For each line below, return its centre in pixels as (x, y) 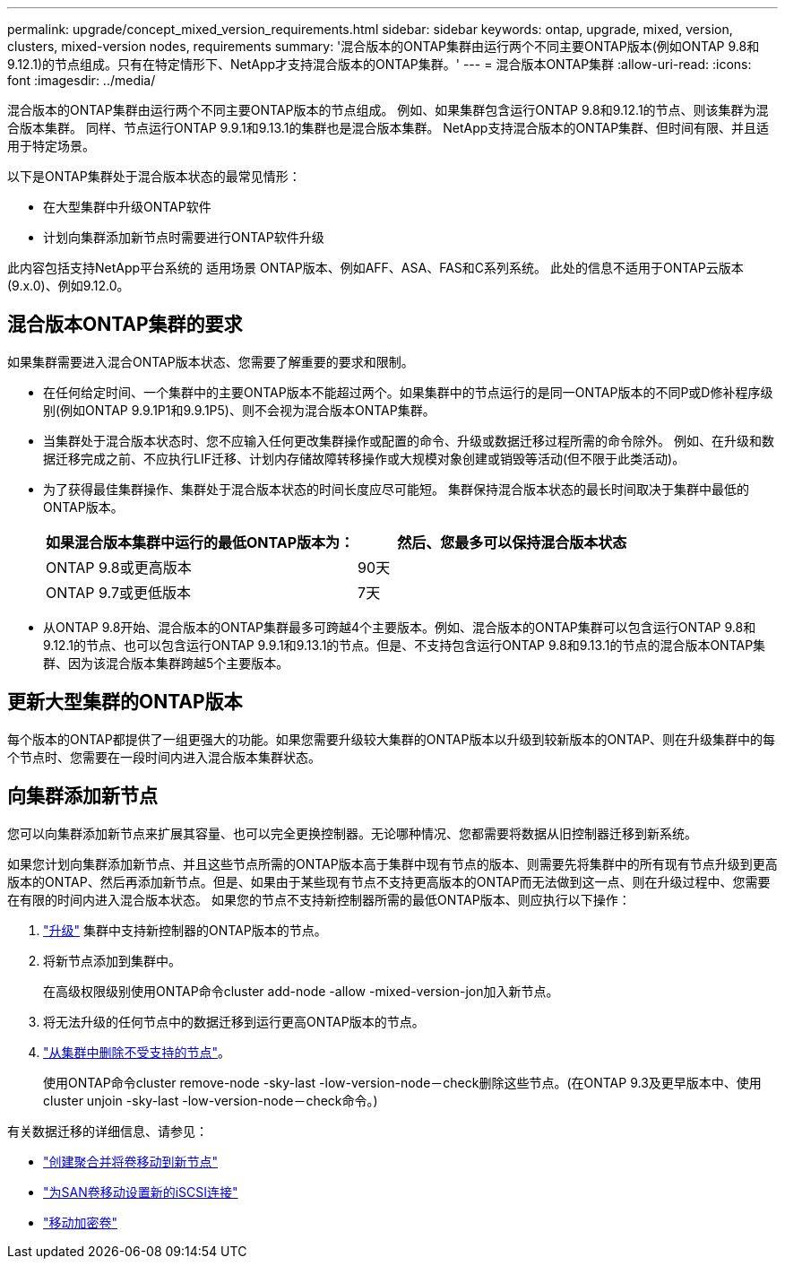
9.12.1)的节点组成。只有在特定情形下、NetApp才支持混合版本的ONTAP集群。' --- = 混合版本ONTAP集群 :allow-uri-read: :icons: (380, 64)
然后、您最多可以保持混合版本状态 (512, 542)
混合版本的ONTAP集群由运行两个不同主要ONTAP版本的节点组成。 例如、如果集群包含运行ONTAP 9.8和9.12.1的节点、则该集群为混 (388, 110)
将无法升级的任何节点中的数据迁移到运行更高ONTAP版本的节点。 (234, 1021)
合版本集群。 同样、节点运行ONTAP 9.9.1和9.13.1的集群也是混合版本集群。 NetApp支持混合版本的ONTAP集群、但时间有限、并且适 (388, 128)
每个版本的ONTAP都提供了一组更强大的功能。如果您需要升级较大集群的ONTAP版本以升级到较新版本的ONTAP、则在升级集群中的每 (392, 739)
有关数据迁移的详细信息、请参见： (108, 1131)
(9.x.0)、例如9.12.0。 (69, 286)
